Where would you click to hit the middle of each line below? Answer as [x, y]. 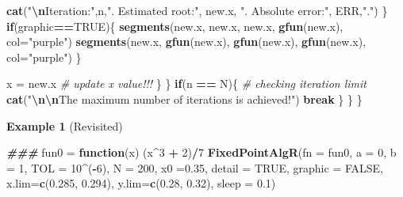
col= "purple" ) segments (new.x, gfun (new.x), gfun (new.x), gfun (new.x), [186, 42]
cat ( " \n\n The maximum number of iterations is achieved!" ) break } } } [184, 98]
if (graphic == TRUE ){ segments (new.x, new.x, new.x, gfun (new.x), [175, 26]
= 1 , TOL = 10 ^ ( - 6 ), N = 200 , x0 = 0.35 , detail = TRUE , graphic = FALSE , [195, 167]
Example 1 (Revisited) [65, 125]
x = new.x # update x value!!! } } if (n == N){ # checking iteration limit [186, 83]
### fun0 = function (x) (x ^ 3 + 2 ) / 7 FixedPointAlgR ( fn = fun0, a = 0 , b [201, 152]
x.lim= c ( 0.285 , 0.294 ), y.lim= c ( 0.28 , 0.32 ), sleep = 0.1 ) [141, 183]
